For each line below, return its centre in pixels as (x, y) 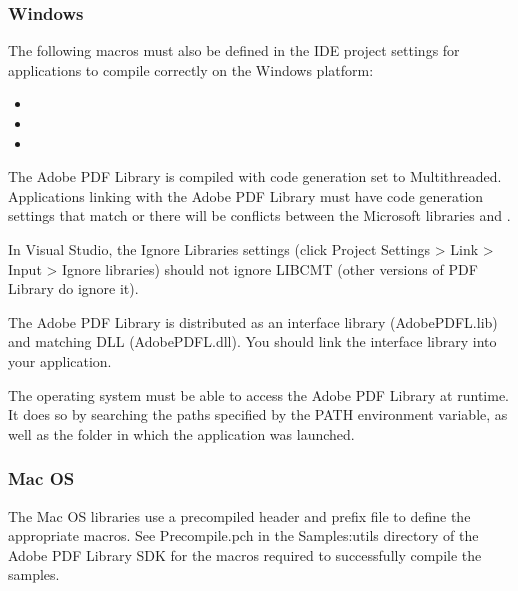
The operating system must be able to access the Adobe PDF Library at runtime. (259, 394)
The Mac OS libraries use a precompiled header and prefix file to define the (239, 515)
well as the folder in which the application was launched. (181, 433)
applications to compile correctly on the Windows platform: (191, 69)
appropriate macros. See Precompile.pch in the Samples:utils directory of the (243, 535)
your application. (60, 360)
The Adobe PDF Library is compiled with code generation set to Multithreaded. (255, 176)
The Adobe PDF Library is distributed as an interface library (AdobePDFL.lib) (253, 321)
